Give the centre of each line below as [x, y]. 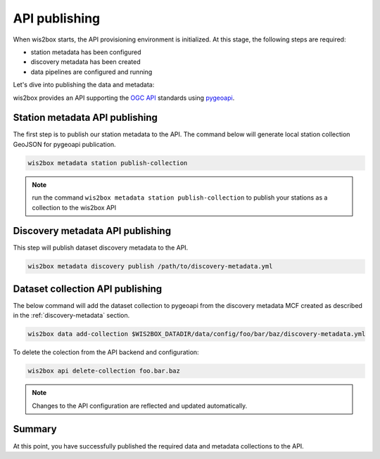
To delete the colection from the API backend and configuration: [106, 352]
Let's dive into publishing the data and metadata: [84, 85]
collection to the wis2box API [74, 207]
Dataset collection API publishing [88, 289]
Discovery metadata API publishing [92, 231]
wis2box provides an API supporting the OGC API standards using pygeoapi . [124, 98]
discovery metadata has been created [85, 62]
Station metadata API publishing [85, 118]
